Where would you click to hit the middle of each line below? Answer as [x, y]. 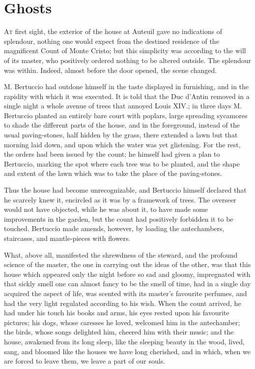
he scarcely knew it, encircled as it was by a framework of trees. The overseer [120, 199]
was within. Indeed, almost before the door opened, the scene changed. [111, 70]
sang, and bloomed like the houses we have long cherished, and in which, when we [127, 351]
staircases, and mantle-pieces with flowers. [67, 238]
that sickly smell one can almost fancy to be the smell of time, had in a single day [127, 284]
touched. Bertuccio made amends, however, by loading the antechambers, [114, 228]
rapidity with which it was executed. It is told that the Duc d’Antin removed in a [127, 96]
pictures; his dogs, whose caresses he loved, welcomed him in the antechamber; [122, 322]
